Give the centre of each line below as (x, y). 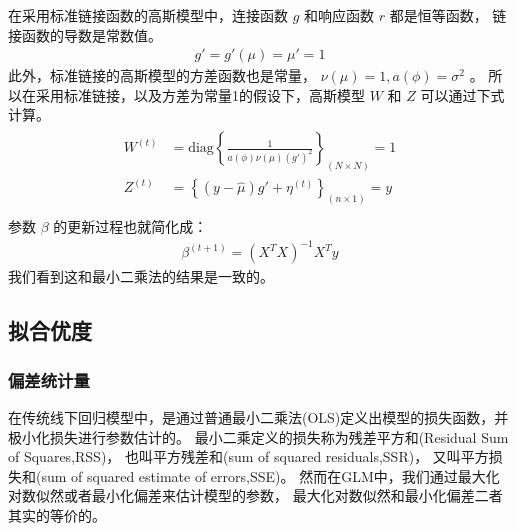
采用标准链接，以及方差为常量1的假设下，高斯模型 (200, 94)
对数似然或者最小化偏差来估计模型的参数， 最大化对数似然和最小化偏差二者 (255, 495)
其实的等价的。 (57, 514)
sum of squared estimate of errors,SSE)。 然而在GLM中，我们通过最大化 (270, 475)
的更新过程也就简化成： (130, 226)
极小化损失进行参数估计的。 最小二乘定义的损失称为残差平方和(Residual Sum (258, 436)
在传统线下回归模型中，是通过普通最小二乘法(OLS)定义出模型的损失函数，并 (258, 417)
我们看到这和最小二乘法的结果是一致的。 (141, 276)
